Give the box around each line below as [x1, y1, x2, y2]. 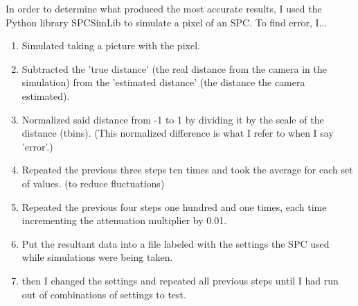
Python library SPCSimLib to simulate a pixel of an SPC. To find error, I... [6, 15, 328, 29]
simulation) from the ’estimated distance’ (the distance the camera [21, 75, 305, 90]
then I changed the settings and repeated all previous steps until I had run [21, 273, 339, 287]
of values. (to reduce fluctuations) [21, 176, 165, 190]
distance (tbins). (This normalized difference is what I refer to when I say [21, 126, 334, 140]
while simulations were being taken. [21, 250, 173, 264]
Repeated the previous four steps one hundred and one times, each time [21, 199, 327, 214]
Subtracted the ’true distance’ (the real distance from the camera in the [21, 61, 327, 76]
